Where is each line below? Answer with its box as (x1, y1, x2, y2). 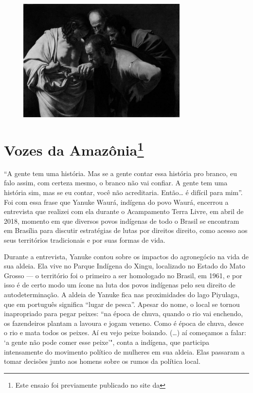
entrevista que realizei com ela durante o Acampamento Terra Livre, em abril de (4, 206, 244, 216)
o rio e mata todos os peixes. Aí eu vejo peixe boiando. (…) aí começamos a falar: (4, 327, 246, 338)
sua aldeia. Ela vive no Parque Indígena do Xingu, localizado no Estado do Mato (4, 261, 245, 271)
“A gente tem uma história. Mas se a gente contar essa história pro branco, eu (4, 168, 237, 178)
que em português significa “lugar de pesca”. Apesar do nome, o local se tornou (4, 299, 240, 309)
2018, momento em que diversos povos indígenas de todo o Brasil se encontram (4, 215, 239, 226)
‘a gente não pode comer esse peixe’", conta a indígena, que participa (4, 337, 209, 347)
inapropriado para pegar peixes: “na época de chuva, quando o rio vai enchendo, (4, 308, 243, 319)
